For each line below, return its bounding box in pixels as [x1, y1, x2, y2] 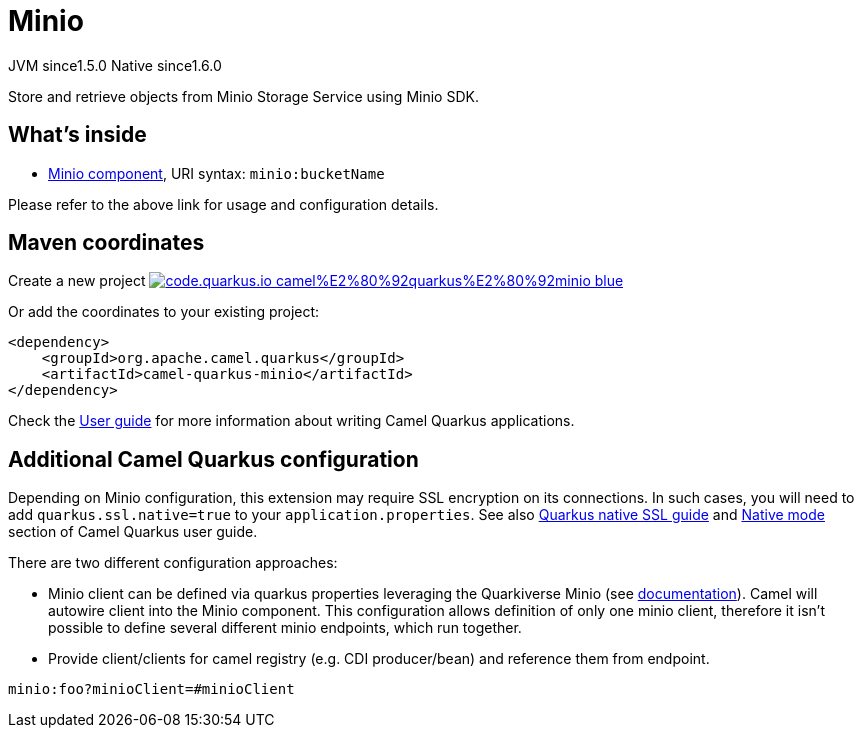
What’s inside [8, 122, 147, 148]
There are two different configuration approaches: [8, 554, 338, 572]
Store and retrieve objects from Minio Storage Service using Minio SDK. [8, 87, 479, 105]
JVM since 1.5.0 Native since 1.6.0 [8, 56, 222, 74]
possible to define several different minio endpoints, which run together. [48, 619, 522, 637]
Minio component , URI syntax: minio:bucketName [48, 164, 385, 182]
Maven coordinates [8, 230, 205, 256]
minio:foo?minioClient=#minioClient [8, 681, 295, 698]
